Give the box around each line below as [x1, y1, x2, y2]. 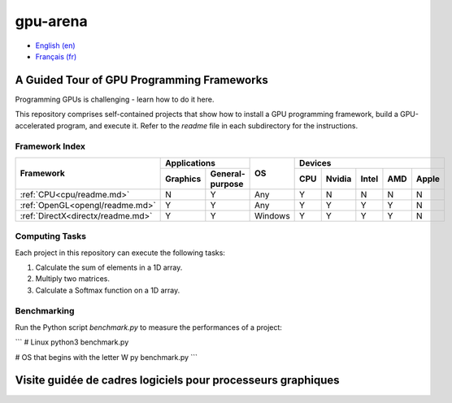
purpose [210, 178, 244, 189]
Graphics [165, 173, 202, 184]
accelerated [15, 120, 55, 130]
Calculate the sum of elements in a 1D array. [35, 262, 183, 272]
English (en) [35, 41, 76, 50]
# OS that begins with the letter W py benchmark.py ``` [15, 352, 198, 362]
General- [210, 167, 246, 179]
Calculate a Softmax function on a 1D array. [35, 285, 180, 295]
